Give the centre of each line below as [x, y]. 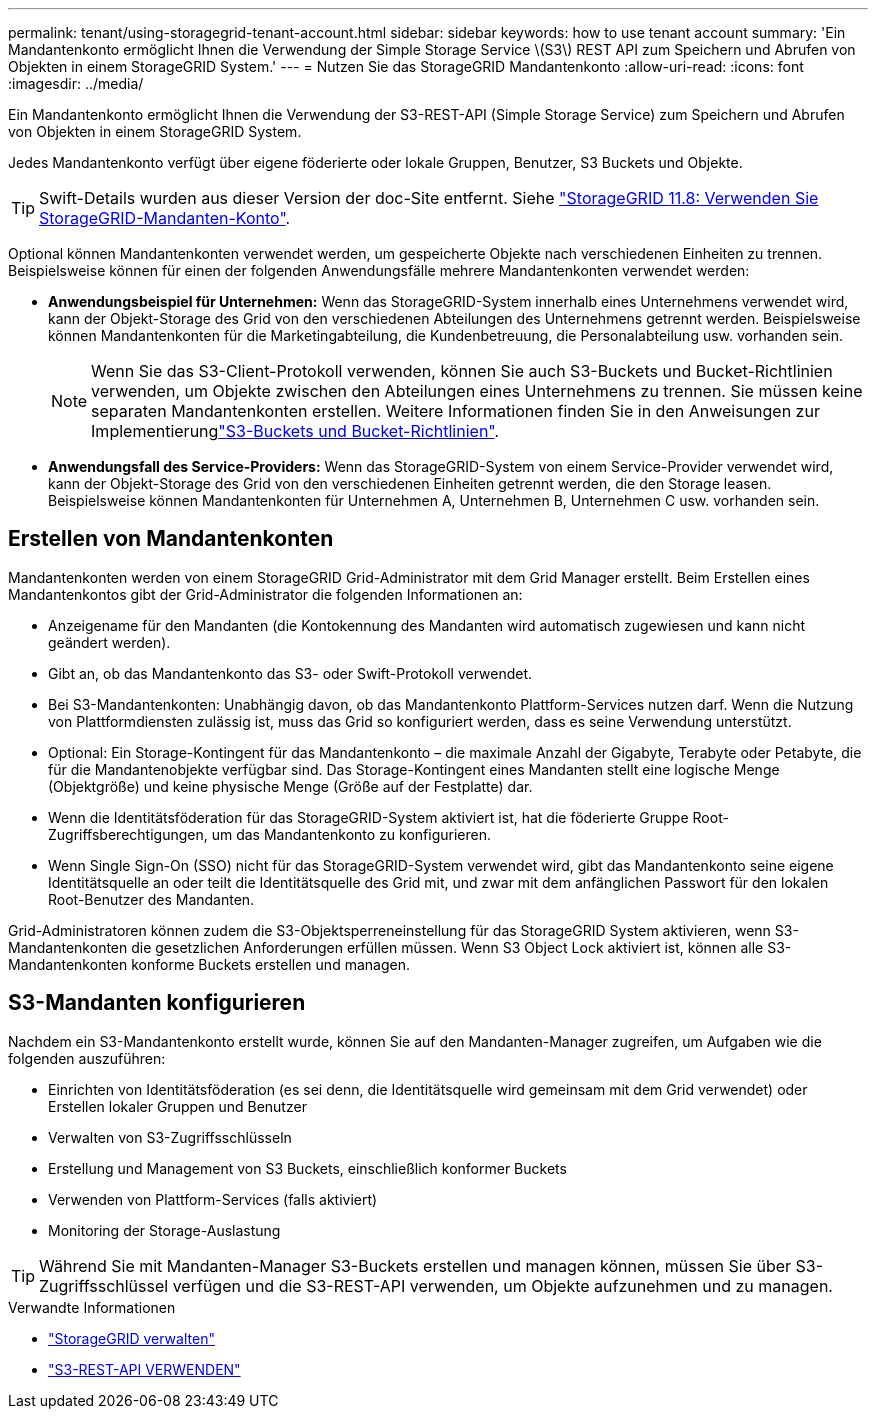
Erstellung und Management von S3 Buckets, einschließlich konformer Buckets [307, 1168]
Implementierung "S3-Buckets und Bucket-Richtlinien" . [295, 431]
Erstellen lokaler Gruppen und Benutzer [177, 1106]
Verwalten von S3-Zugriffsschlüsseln [170, 1137]
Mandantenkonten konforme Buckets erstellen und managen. [209, 964]
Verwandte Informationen [92, 1307]
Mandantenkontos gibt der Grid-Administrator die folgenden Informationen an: [265, 594]
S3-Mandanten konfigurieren [157, 1003]
